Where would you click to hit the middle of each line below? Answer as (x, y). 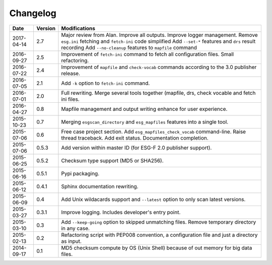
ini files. (71, 99)
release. (71, 73)
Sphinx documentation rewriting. (100, 186)
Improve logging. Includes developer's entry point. (121, 212)
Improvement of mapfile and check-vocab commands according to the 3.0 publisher (159, 67)
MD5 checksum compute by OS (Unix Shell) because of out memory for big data (157, 248)
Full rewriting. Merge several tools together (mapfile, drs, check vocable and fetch (158, 93)
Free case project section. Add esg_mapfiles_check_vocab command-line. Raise (154, 131)
